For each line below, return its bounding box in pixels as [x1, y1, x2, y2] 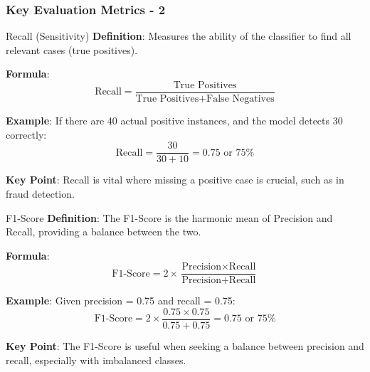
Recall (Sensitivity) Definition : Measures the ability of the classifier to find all [6, 28, 351, 43]
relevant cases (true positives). [6, 42, 138, 57]
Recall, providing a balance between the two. [6, 224, 201, 239]
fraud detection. [6, 186, 75, 201]
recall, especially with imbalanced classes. [6, 352, 186, 367]
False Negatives [206, 94, 275, 105]
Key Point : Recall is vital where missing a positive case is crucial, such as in [6, 172, 344, 187]
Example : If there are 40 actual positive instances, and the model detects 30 [6, 113, 343, 128]
